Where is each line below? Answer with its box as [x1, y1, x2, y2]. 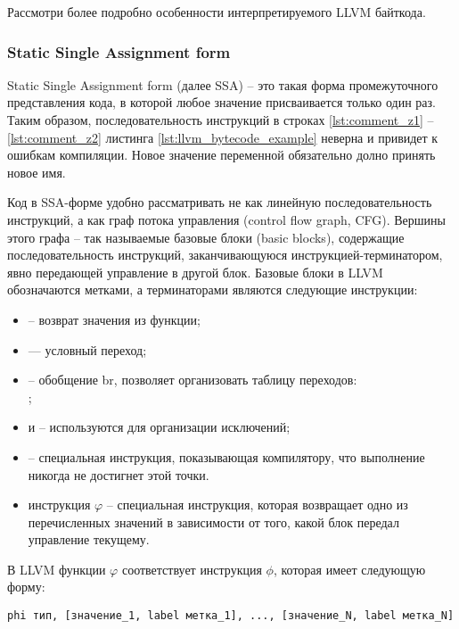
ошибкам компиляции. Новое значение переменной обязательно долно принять [7, 145, 436, 164]
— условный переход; [28, 340, 147, 359]
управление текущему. [28, 530, 150, 549]
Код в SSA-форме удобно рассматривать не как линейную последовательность [7, 193, 432, 211]
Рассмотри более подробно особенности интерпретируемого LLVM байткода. [7, 3, 426, 21]
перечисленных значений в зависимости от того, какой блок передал [28, 512, 399, 531]
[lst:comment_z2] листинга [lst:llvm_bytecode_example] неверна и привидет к [7, 128, 439, 146]
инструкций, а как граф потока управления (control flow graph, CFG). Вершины [7, 210, 446, 228]
